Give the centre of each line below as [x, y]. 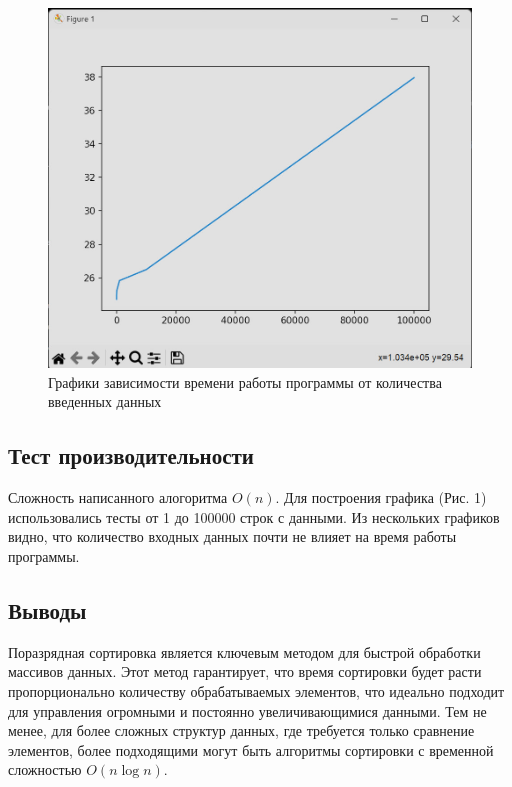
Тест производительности [131, 455]
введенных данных [105, 401]
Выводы [47, 609]
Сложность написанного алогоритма [118, 497]
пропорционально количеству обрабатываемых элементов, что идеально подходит [256, 690]
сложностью [45, 769]
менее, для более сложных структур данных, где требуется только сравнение [241, 730]
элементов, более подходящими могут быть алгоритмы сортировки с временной [251, 749]
